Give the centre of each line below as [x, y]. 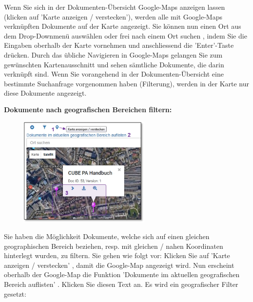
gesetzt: [15, 293]
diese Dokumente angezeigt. [45, 93]
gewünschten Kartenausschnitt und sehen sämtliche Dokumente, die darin [114, 64]
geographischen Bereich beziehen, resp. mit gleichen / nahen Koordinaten [114, 246]
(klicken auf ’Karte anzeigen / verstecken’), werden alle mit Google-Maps [113, 16]
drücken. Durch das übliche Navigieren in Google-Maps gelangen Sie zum [113, 54]
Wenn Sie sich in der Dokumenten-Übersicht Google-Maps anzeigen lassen [115, 7]
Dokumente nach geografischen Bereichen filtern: [88, 109]
